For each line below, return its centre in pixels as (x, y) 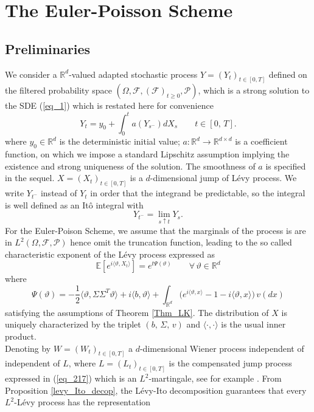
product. (21, 336)
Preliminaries (48, 48)
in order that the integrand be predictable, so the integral (198, 193)
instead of (59, 193)
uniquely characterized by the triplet (73, 324)
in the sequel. (30, 178)
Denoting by (28, 348)
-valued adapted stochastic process (133, 74)
